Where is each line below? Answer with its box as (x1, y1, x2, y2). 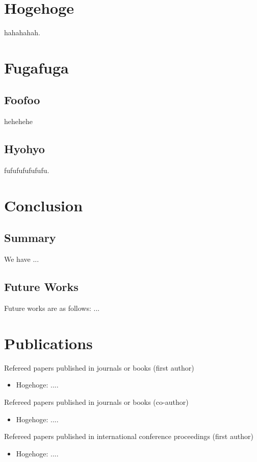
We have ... (4, 254, 39, 264)
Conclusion (4, 194, 83, 215)
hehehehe (4, 116, 33, 127)
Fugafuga (4, 57, 69, 78)
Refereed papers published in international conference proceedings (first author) (4, 431, 253, 442)
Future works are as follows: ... (4, 303, 100, 313)
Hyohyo (4, 141, 45, 157)
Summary (4, 230, 56, 246)
